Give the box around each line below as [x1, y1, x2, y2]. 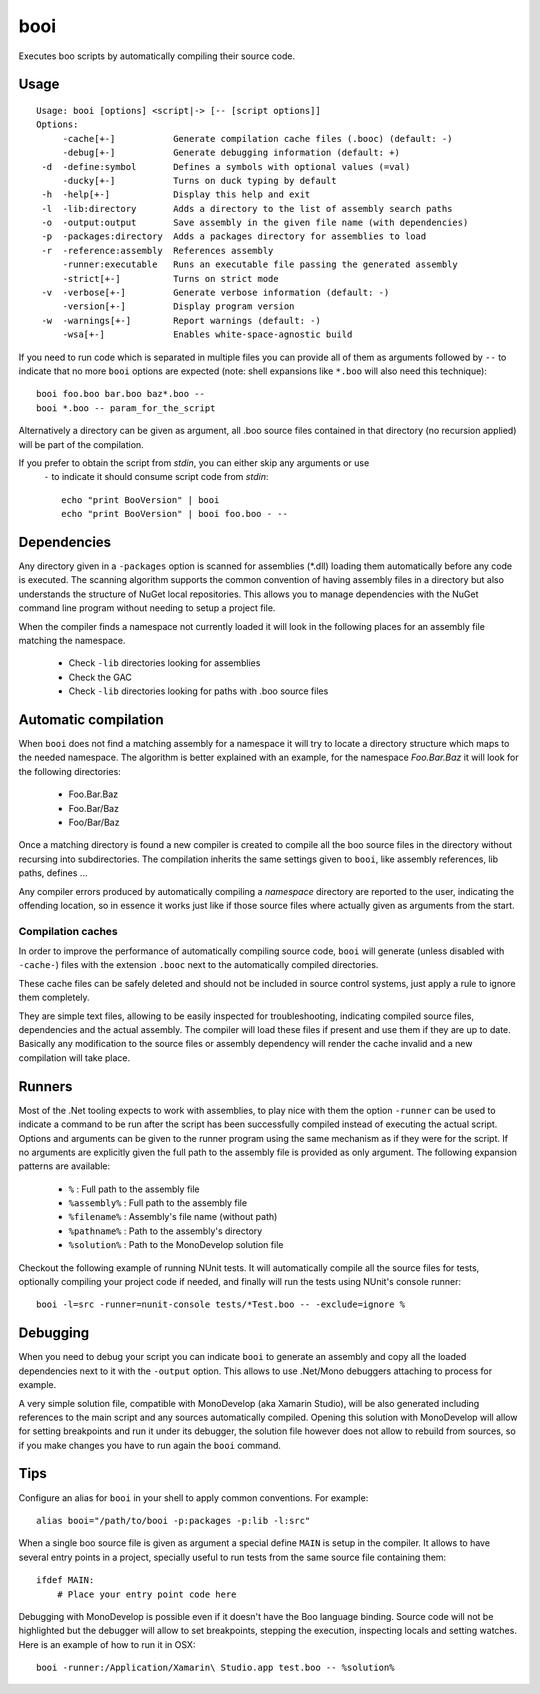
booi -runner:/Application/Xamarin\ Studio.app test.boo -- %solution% [36, 1662, 395, 1674]
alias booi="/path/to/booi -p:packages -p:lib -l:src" [36, 1515, 311, 1526]
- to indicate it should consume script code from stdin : [43, 471, 269, 483]
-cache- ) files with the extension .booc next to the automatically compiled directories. [18, 959, 379, 971]
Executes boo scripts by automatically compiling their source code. [18, 50, 295, 62]
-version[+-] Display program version [62, 301, 295, 312]
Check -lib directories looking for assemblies [68, 657, 261, 669]
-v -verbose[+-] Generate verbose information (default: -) [41, 287, 390, 299]
